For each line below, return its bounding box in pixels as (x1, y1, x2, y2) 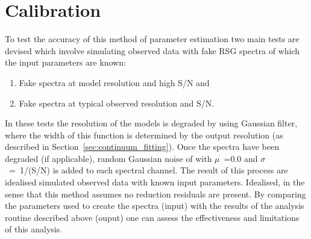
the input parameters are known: (5, 56, 126, 69)
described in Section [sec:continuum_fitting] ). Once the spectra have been (5, 140, 279, 153)
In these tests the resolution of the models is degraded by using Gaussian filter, (5, 117, 298, 129)
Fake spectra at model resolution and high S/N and (19, 76, 210, 88)
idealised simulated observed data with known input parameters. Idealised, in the (5, 176, 305, 188)
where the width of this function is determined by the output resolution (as (5, 128, 283, 141)
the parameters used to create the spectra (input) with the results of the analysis (5, 199, 304, 212)
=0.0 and (224, 152, 258, 164)
